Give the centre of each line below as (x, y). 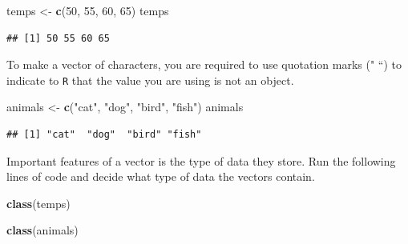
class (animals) (42, 230)
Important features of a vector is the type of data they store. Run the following (201, 160)
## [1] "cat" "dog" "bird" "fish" (104, 135)
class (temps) (38, 203)
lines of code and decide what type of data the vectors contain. (161, 176)
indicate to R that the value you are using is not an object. (150, 80)
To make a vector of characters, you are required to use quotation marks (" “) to (204, 64)
